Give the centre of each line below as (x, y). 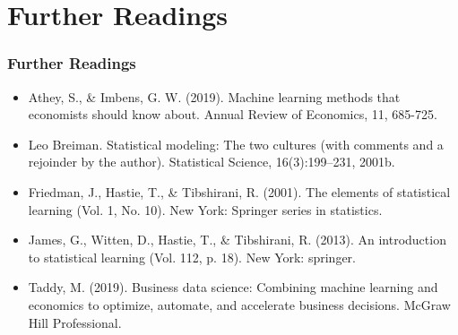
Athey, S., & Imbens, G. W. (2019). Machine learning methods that (214, 96)
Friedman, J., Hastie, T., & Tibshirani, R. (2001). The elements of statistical (239, 191)
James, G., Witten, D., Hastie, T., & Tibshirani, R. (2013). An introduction (237, 240)
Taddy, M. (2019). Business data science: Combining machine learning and (233, 287)
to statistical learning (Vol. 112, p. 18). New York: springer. (192, 257)
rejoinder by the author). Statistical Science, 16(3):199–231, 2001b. (212, 162)
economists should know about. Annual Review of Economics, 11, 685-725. (233, 114)
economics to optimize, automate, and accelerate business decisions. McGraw (239, 304)
